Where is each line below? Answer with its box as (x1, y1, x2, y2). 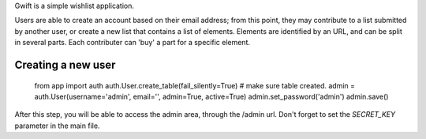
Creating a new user (14, 58, 116, 71)
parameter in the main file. (14, 121, 100, 130)
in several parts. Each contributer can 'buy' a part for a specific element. (14, 38, 251, 47)
